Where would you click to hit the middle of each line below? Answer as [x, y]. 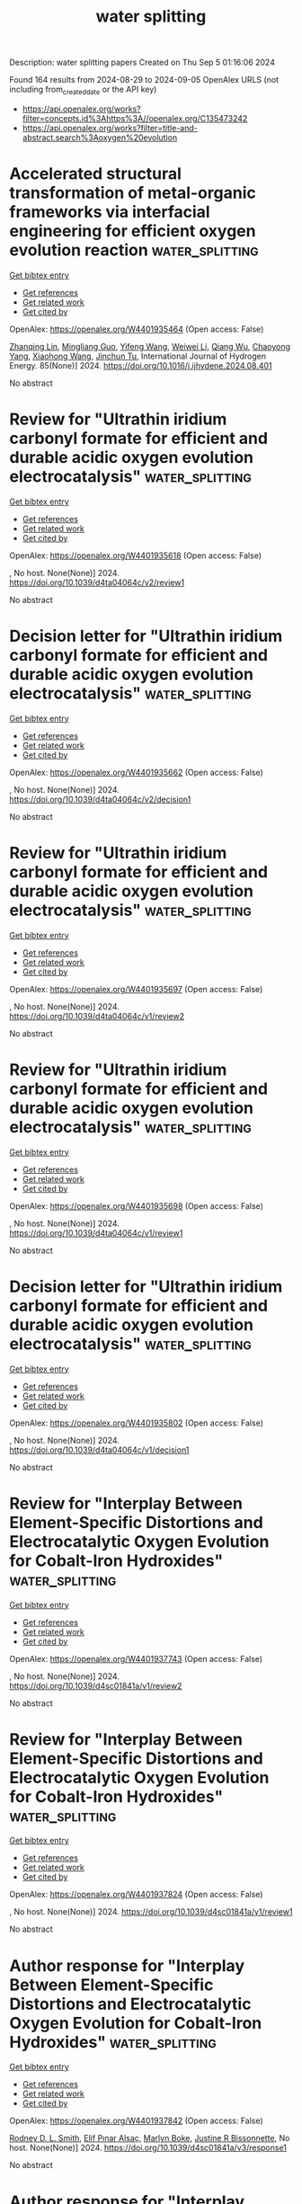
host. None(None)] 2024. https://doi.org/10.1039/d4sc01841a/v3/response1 [148, 2148]
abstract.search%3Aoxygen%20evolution [100, 138]
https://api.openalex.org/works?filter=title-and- [110, 128]
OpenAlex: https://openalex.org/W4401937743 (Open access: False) [136, 1658]
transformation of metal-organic [133, 193]
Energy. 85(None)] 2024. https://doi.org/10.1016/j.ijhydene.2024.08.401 [141, 365]
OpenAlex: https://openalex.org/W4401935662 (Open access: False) [136, 772]
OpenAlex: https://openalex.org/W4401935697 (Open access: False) [136, 989]
